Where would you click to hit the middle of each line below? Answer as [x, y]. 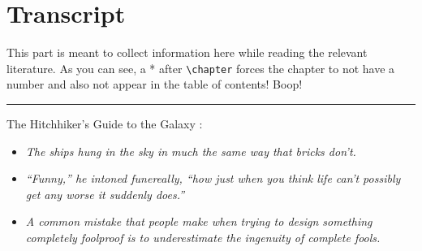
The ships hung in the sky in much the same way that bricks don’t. [191, 151]
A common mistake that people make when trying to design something [199, 221]
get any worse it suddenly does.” [105, 194]
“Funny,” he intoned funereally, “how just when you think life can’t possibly [213, 178]
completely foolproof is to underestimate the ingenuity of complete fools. [203, 237]
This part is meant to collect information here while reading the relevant [187, 52]
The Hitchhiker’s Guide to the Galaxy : [105, 123]
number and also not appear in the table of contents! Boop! [155, 84]
